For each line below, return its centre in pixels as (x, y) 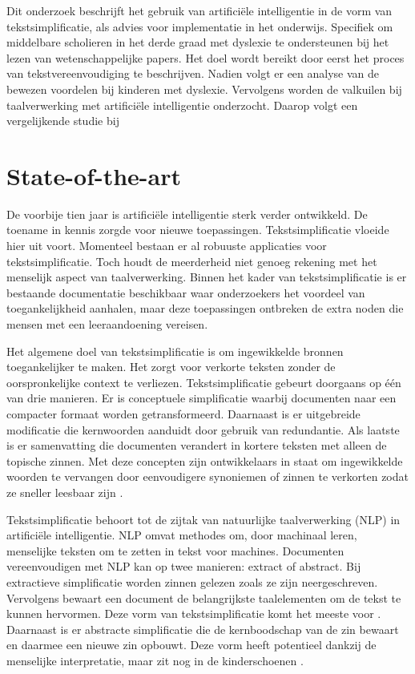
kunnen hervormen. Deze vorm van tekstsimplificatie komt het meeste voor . (194, 613)
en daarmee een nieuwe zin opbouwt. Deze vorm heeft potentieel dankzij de (191, 645)
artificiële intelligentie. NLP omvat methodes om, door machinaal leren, (182, 535)
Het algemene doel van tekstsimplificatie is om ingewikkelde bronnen (175, 351)
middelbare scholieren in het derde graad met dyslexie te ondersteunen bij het (198, 42)
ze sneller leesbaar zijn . (65, 492)
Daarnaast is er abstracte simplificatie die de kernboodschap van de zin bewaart (203, 629)
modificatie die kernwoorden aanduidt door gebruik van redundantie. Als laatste (203, 429)
